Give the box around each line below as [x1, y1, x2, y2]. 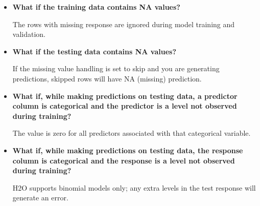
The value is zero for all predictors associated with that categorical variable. [12, 128, 251, 138]
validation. [12, 29, 45, 39]
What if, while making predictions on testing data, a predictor [12, 90, 238, 101]
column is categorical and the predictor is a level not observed [12, 100, 237, 111]
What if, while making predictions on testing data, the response [12, 145, 243, 155]
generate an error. [12, 192, 68, 203]
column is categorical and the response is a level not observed [12, 155, 235, 166]
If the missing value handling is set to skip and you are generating [12, 63, 220, 74]
